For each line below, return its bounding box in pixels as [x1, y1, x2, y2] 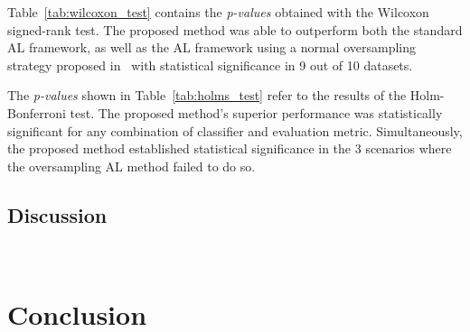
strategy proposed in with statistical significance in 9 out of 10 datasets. [7, 55, 413, 74]
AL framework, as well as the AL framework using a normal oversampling [7, 38, 417, 57]
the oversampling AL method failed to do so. [7, 156, 256, 175]
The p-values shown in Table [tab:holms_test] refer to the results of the [7, 86, 407, 105]
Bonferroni [7, 103, 66, 122]
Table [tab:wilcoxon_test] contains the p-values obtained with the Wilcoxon [7, 3, 429, 21]
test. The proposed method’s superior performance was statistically [70, 103, 443, 122]
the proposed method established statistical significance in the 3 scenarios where [7, 139, 452, 158]
